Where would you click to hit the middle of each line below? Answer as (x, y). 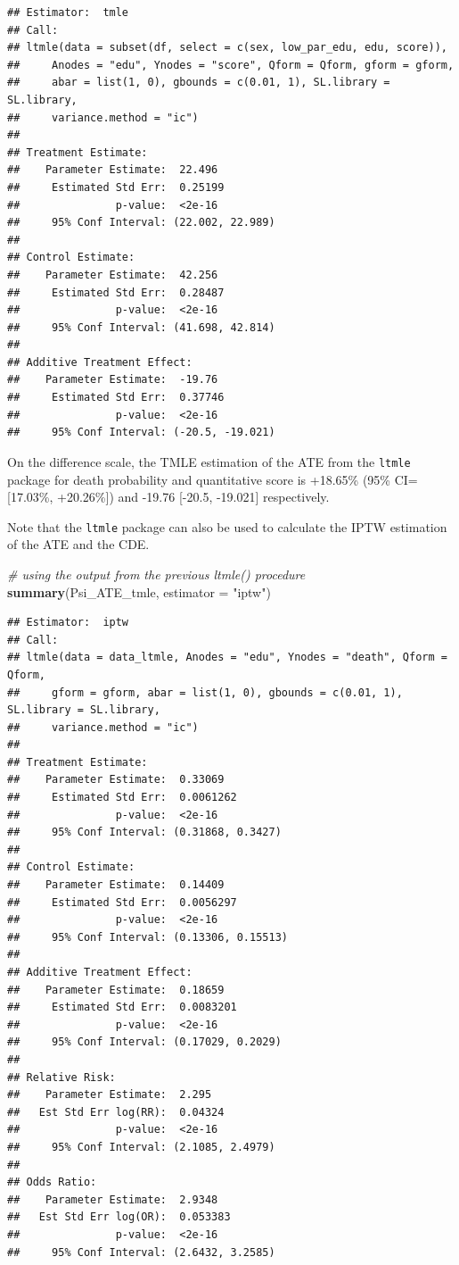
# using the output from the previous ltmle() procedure (156, 574)
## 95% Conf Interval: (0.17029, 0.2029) (144, 1042)
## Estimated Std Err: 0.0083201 (122, 1007)
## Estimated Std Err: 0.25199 (116, 187)
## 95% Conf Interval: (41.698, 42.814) (141, 327)
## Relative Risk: (61, 1077)
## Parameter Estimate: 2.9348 (113, 1199)
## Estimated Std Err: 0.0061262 (122, 798)
